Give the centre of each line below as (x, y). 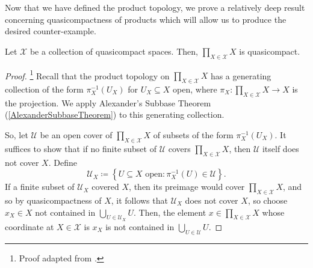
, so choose (268, 200)
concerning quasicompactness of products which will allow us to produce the (146, 19)
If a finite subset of (40, 187)
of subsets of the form (193, 135)
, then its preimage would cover (187, 187)
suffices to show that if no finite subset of (81, 148)
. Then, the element (170, 212)
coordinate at (29, 226)
